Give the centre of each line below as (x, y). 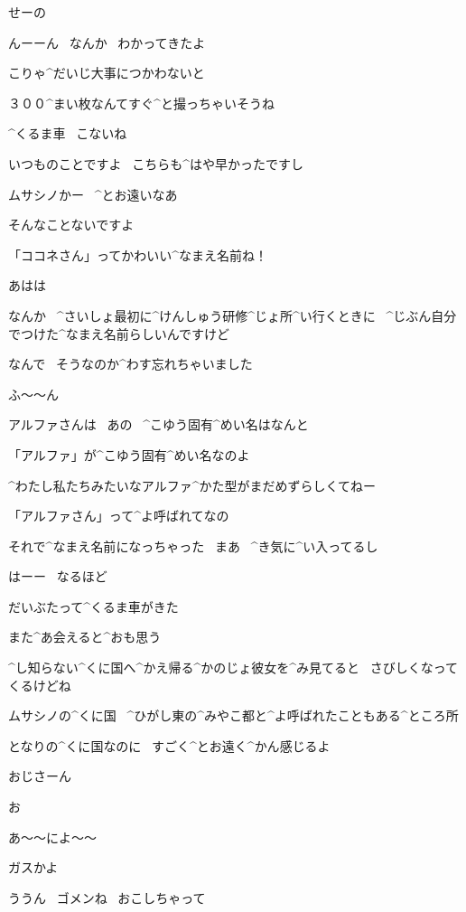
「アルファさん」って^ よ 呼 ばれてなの (119, 516)
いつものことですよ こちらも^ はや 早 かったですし (156, 163)
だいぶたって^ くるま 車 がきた (93, 606)
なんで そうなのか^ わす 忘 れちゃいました (130, 364)
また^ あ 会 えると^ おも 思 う (85, 637)
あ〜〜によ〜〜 (52, 837)
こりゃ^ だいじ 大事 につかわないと (107, 73)
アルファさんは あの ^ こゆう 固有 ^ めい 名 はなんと (158, 424)
